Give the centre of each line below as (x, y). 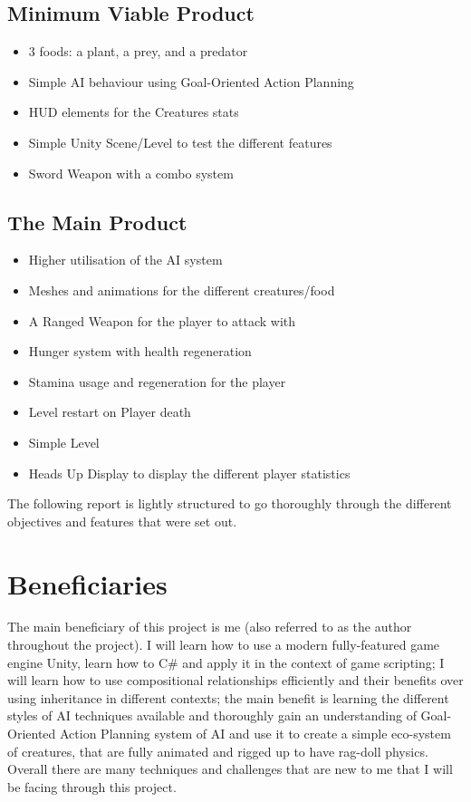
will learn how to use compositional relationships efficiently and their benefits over (235, 680)
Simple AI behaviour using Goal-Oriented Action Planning (191, 81)
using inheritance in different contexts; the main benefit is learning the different (228, 697)
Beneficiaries (87, 583)
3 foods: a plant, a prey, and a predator (138, 51)
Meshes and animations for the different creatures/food (182, 290)
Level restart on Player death (110, 412)
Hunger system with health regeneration (140, 351)
